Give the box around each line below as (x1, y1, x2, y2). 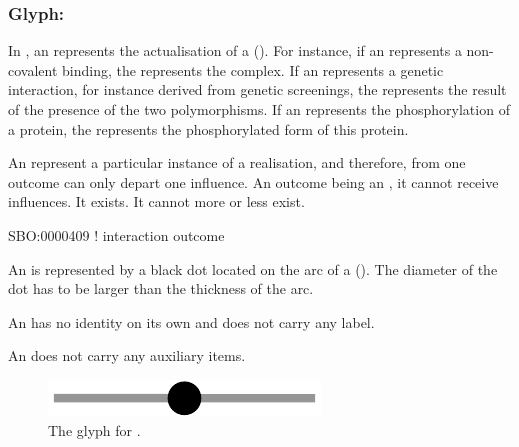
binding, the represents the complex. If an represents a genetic (62, 59, 444, 80)
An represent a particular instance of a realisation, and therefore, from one (8, 152, 466, 173)
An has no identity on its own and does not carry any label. (8, 311, 375, 332)
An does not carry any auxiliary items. (8, 345, 246, 366)
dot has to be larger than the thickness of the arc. (8, 278, 314, 299)
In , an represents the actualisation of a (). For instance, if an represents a (8, 40, 462, 61)
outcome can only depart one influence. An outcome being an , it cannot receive (8, 171, 499, 192)
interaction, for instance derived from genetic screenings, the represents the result (8, 79, 507, 100)
